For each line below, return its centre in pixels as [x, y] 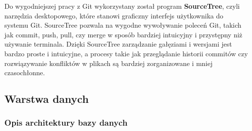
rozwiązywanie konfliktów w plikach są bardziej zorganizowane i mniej [109, 63]
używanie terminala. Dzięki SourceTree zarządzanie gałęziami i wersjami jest [118, 44]
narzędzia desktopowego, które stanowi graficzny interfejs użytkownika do [114, 15]
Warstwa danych [47, 99]
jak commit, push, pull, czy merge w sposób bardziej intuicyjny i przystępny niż [124, 34]
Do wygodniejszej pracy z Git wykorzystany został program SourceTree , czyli [122, 6]
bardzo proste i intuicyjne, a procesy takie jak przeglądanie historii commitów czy [126, 53]
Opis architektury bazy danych [66, 123]
